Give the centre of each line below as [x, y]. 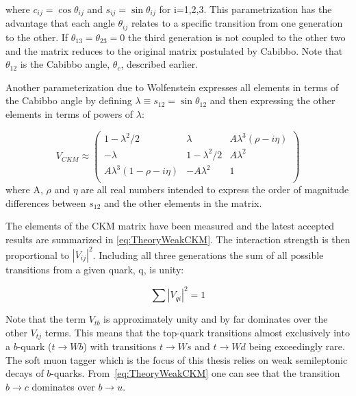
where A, [24, 189]
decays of [25, 373]
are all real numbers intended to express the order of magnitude [215, 189]
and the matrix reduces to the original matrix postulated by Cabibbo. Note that [174, 50]
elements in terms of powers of [69, 113]
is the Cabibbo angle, [65, 64]
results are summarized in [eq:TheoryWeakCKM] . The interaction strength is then [178, 239]
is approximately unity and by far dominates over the [216, 319]
